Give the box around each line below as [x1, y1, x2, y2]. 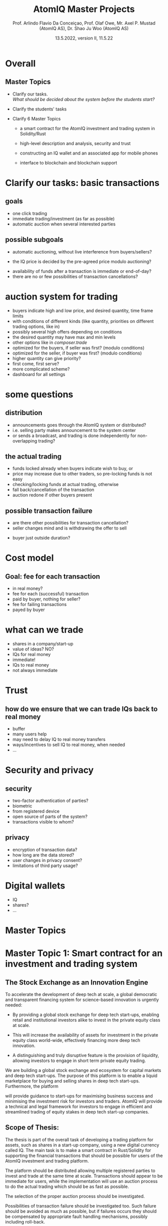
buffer [12, 726, 25, 732]
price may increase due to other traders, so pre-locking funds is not [12, 471, 152, 477]
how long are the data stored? [12, 851, 74, 858]
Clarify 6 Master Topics [12, 115, 61, 121]
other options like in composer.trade [12, 339, 87, 345]
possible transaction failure [5, 506, 92, 515]
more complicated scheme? [12, 366, 70, 372]
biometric [12, 803, 32, 809]
